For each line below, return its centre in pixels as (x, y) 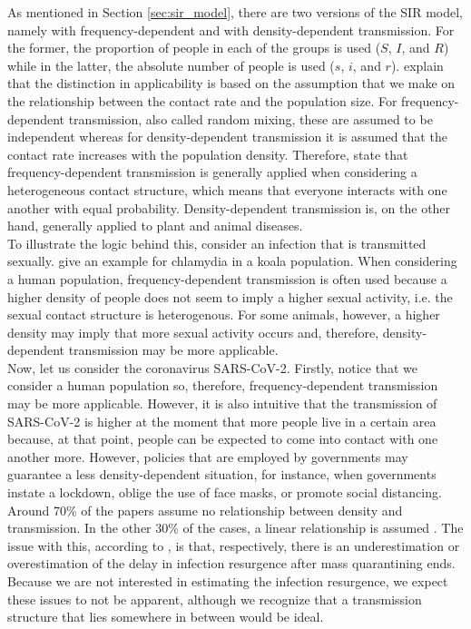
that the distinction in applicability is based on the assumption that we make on (231, 83)
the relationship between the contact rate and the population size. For (202, 100)
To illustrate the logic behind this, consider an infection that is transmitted (217, 243)
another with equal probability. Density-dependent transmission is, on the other (229, 207)
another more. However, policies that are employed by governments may (208, 456)
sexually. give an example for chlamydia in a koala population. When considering (232, 261)
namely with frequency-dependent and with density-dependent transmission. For (231, 29)
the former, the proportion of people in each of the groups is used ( (194, 48)
